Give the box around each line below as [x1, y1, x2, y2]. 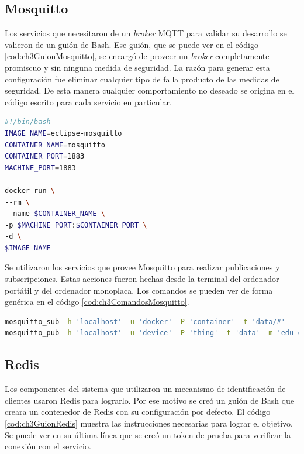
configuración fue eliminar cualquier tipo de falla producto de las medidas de [5, 73, 279, 85]
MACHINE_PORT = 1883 [5, 163, 76, 172]
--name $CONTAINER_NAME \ [5, 209, 105, 218]
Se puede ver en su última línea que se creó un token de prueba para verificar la [5, 428, 291, 441]
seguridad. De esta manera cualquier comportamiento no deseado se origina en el [5, 84, 295, 97]
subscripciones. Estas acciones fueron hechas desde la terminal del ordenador [5, 273, 279, 285]
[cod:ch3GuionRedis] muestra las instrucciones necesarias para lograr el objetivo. [5, 417, 293, 429]
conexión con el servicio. [5, 440, 91, 452]
